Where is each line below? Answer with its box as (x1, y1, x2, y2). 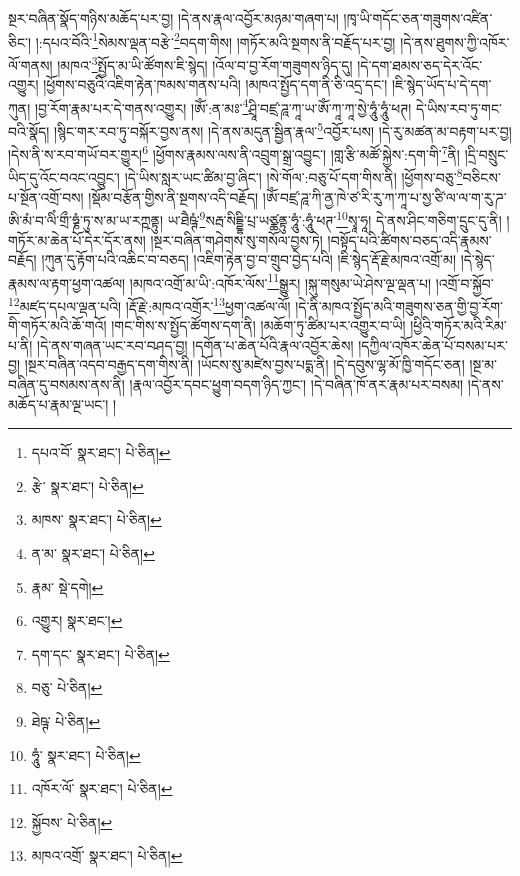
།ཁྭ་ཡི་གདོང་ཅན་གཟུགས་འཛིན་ (343, 8, 493, 28)
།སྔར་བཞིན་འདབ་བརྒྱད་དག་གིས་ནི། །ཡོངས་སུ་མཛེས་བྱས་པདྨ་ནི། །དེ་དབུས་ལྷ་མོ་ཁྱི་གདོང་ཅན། (24, 354, 465, 375)
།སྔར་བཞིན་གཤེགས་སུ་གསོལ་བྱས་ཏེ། (150, 229, 323, 250)
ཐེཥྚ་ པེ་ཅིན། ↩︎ (31, 710, 101, 731)
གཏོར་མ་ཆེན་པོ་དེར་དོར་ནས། (8, 229, 146, 250)
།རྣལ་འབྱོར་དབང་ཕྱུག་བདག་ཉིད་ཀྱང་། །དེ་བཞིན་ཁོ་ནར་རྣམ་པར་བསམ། (129, 374, 464, 394)
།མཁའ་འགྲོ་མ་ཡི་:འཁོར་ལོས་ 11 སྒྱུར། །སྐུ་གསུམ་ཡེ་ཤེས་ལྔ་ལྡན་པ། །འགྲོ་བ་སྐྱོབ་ (129, 269, 494, 293)
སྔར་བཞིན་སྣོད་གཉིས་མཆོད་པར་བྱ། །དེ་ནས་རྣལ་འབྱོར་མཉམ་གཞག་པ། (8, 8, 339, 28)
